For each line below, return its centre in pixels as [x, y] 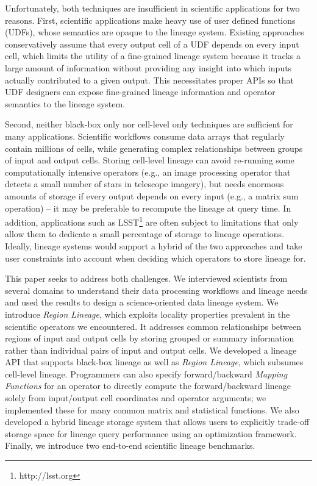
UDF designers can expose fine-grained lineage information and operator [140, 92]
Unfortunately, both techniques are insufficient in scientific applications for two [152, 8]
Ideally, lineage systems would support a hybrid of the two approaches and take [154, 245]
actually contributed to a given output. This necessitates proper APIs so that [150, 80]
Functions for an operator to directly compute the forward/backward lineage [148, 386]
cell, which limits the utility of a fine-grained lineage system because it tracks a [153, 56]
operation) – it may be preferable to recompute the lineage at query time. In [148, 208]
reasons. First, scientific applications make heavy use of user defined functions [150, 20]
